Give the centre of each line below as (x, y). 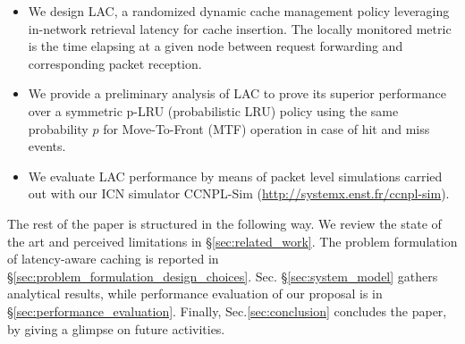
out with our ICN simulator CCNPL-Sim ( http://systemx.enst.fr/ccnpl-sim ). (239, 193)
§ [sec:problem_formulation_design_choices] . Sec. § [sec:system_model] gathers (223, 276)
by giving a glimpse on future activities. (116, 328)
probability (58, 128)
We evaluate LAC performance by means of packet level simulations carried (235, 176)
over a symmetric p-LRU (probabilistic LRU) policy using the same (213, 110)
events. (47, 146)
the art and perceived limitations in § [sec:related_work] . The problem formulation (232, 241)
